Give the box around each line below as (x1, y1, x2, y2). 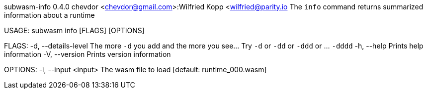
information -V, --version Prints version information (4, 50, 171, 58)
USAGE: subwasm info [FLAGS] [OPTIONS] (4, 26, 145, 35)
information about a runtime (4, 11, 95, 19)
